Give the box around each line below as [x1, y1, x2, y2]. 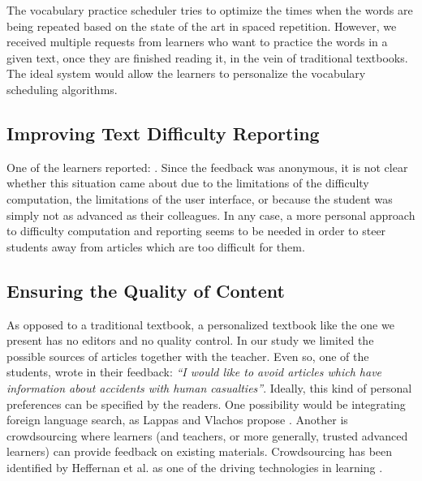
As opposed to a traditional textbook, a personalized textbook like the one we [6, 316, 394, 333]
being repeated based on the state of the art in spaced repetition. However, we [6, 17, 397, 34]
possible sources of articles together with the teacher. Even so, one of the [6, 347, 369, 364]
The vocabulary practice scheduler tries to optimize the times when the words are [6, 2, 413, 18]
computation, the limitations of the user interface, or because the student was [6, 190, 393, 207]
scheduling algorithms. [6, 80, 118, 97]
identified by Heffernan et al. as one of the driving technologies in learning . [6, 458, 383, 475]
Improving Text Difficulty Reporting [6, 120, 320, 145]
